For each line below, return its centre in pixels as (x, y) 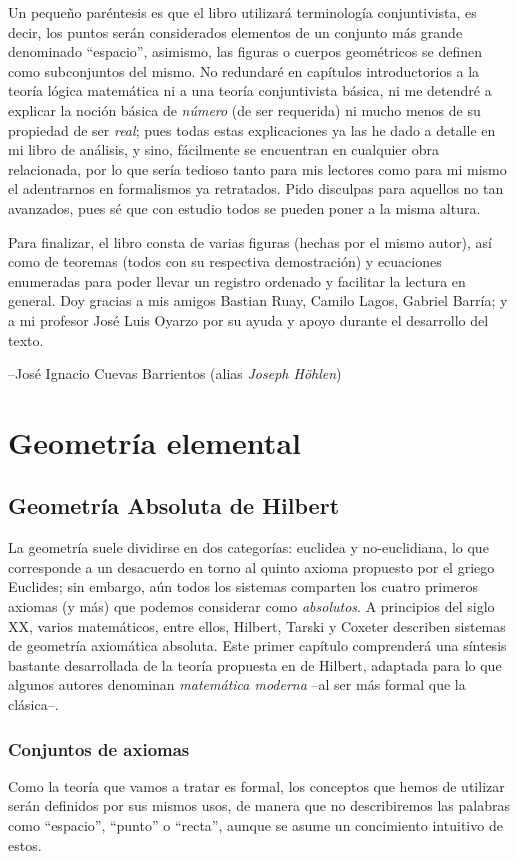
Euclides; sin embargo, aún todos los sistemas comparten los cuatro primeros (243, 586)
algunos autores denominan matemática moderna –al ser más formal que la (237, 684)
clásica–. (33, 704)
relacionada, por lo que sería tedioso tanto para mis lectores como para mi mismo (257, 168)
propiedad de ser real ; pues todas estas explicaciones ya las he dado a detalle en (252, 129)
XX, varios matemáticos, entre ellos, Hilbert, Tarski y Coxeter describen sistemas (257, 625)
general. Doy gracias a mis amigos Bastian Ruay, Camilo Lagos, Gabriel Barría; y (258, 300)
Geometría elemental (154, 441)
